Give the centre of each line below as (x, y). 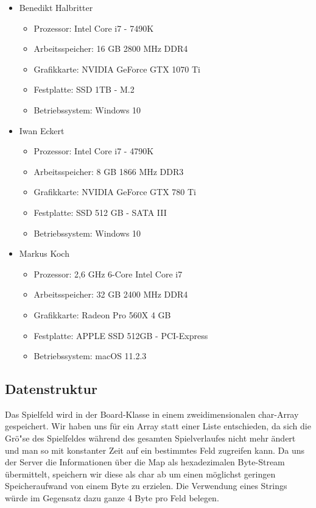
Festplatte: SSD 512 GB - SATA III (100, 212)
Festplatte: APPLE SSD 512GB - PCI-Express (121, 335)
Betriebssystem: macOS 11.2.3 (90, 356)
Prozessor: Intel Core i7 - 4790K (94, 151)
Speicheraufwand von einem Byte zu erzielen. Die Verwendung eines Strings (146, 486)
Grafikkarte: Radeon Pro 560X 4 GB (102, 314)
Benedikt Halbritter (56, 7)
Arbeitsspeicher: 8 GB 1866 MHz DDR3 (109, 171)
